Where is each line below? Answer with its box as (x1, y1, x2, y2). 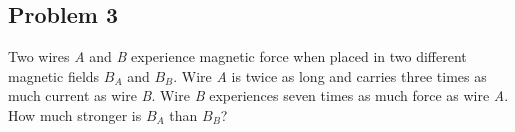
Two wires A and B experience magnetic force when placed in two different (8, 46, 467, 67)
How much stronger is (8, 104, 142, 125)
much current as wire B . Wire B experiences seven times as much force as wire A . (8, 85, 509, 106)
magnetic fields (8, 65, 100, 86)
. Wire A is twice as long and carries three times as (173, 65, 487, 86)
